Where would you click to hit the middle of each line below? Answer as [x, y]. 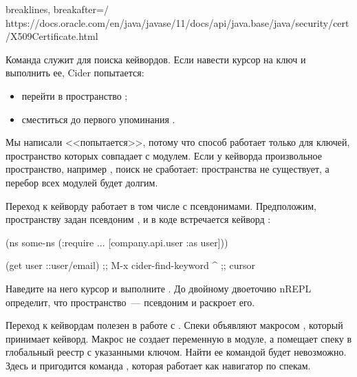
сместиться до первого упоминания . [98, 119]
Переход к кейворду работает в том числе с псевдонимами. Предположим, [161, 205]
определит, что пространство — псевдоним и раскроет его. [130, 302]
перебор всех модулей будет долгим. [82, 182]
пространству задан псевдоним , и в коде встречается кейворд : [138, 219]
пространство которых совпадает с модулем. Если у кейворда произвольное [164, 155]
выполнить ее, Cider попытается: [75, 73]
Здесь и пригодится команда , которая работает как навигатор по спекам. [158, 365]
